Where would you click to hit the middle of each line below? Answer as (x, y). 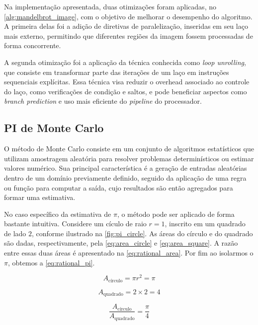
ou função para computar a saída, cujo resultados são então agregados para (119, 187)
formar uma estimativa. (40, 197)
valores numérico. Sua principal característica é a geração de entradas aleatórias (126, 168)
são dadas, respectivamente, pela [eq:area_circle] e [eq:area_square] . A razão (121, 243)
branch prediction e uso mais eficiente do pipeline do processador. (103, 101)
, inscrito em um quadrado (205, 224)
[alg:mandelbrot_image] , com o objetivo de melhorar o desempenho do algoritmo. (128, 16)
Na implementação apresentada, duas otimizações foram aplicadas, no (110, 6)
